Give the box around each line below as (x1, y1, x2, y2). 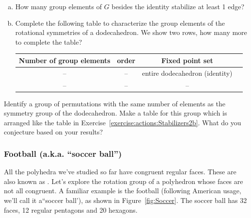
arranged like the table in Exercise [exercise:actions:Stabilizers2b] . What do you (4, 117, 241, 127)
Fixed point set (161, 55, 213, 65)
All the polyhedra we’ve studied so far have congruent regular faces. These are (4, 167, 236, 177)
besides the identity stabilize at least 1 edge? (111, 1, 245, 11)
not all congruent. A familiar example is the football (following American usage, (4, 185, 241, 196)
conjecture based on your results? (4, 127, 103, 137)
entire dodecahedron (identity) (142, 67, 233, 78)
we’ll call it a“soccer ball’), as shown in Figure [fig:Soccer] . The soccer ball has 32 (4, 195, 247, 205)
